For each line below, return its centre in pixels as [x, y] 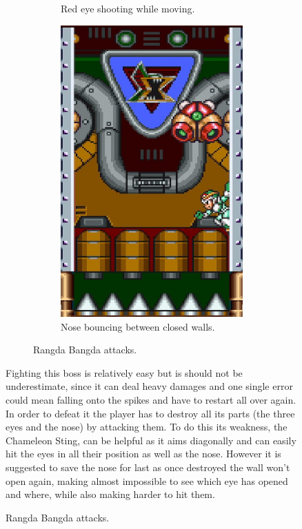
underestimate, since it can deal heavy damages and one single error [149, 386]
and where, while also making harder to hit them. [110, 494]
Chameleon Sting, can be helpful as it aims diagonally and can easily [151, 440]
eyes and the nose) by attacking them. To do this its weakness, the [147, 427]
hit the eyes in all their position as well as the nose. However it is [143, 454]
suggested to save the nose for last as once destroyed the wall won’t [148, 467]
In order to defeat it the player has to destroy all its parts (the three [150, 413]
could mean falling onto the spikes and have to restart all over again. [151, 400]
